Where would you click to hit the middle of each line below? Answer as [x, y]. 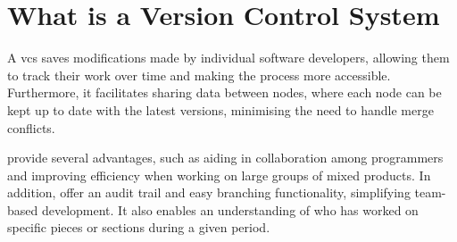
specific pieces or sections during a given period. [139, 227]
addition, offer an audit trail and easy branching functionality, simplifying [209, 192]
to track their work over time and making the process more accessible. [199, 75]
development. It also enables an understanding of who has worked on [230, 209]
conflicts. [31, 127]
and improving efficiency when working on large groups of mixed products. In [219, 175]
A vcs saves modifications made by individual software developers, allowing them [228, 58]
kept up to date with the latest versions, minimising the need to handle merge [220, 109]
